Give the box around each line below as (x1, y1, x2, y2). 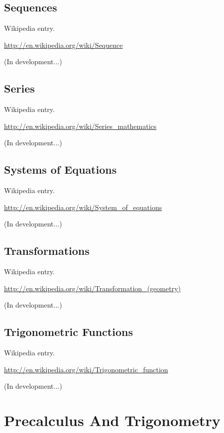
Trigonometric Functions (4, 324, 133, 339)
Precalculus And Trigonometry (4, 410, 221, 431)
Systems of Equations (4, 162, 117, 177)
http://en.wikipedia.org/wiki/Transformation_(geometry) (4, 283, 181, 293)
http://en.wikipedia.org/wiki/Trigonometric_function (4, 364, 168, 374)
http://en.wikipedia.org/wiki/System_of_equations (4, 202, 162, 212)
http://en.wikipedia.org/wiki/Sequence (4, 39, 123, 50)
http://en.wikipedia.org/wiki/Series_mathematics (4, 120, 157, 131)
